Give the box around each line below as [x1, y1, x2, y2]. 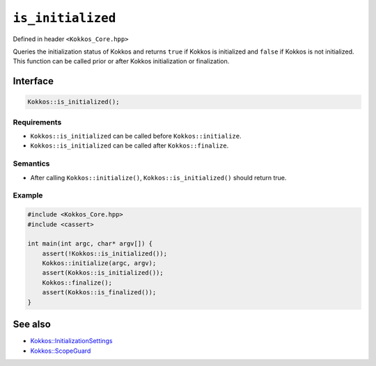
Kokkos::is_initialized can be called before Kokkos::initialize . [30, 132, 242, 141]
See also [13, 319, 52, 331]
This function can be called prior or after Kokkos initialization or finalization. [13, 57, 230, 65]
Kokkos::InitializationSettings [30, 337, 113, 345]
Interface [13, 75, 54, 87]
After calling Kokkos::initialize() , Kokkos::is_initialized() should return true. [30, 173, 287, 182]
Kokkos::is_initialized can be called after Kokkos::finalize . [30, 141, 229, 150]
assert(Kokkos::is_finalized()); [42, 289, 157, 296]
